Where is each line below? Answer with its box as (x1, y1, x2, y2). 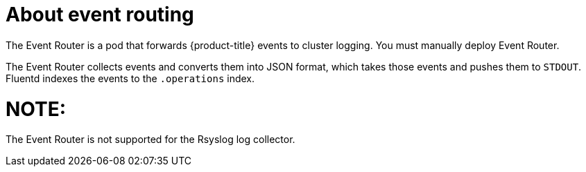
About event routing (6, 3, 194, 26)
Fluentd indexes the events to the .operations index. (6, 72, 255, 84)
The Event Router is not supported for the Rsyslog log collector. (6, 133, 295, 146)
